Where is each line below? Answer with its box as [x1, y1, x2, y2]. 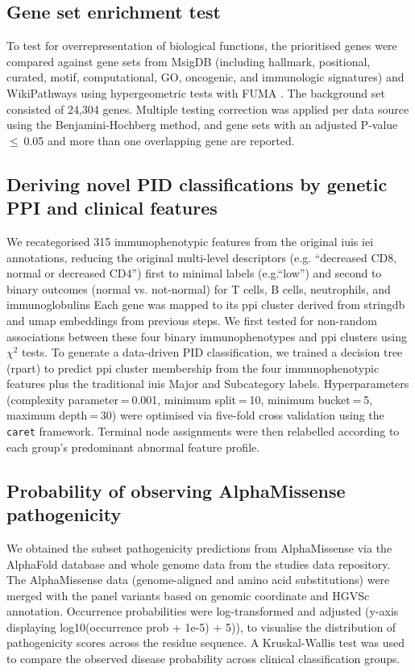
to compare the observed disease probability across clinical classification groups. [6, 650, 400, 667]
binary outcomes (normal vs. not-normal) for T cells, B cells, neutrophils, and [6, 280, 391, 297]
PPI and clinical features [6, 195, 218, 220]
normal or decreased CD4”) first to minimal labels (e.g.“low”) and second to [6, 265, 382, 282]
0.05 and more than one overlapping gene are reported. [23, 131, 295, 148]
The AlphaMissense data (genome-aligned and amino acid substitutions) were [6, 571, 390, 588]
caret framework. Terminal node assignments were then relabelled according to [6, 423, 400, 440]
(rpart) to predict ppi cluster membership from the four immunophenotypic [6, 359, 380, 376]
